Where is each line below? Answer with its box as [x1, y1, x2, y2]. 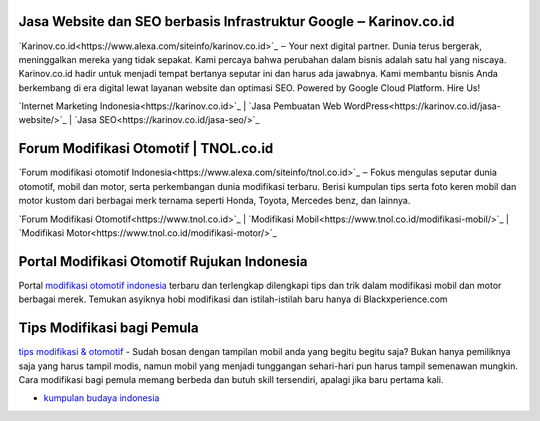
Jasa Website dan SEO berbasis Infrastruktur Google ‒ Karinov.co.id [18, 13, 455, 30]
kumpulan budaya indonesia [43, 392, 160, 404]
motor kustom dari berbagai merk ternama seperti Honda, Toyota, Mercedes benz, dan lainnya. [18, 195, 411, 207]
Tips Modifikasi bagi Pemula [18, 320, 199, 337]
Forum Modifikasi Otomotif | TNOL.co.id [18, 140, 274, 157]
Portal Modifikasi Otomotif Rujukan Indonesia [18, 253, 308, 270]
